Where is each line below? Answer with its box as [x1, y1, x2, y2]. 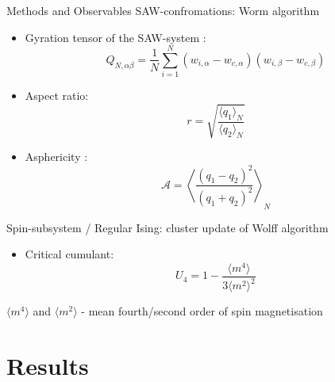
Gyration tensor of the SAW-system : [25, 29, 206, 45]
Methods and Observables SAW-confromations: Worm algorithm [6, 2, 320, 18]
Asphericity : [25, 148, 88, 165]
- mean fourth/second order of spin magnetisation [81, 303, 323, 319]
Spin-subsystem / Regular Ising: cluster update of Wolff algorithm [6, 219, 329, 235]
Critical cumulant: [25, 246, 114, 262]
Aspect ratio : [25, 87, 89, 104]
